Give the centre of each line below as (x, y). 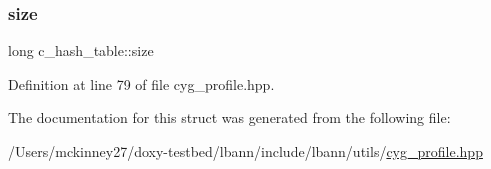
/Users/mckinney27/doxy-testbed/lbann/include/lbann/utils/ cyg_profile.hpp (245, 151)
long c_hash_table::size (81, 50)
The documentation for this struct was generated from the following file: (229, 117)
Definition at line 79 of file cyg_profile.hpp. (141, 83)
